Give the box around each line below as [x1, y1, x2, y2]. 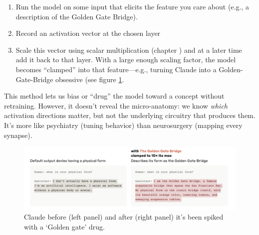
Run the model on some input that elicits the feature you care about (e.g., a [15, 1, 249, 11]
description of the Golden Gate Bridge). [15, 11, 138, 21]
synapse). [4, 129, 32, 140]
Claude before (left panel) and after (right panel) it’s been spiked [24, 212, 224, 222]
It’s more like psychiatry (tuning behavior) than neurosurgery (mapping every [4, 119, 243, 130]
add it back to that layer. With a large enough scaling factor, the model [15, 54, 236, 65]
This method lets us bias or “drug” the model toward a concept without [4, 91, 225, 101]
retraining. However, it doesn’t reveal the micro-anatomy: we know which [4, 100, 228, 111]
